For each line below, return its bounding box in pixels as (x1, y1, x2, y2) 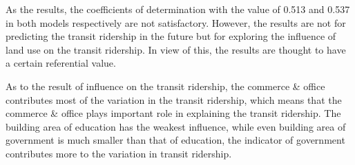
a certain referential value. (6, 56, 116, 70)
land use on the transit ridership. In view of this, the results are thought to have (6, 42, 346, 56)
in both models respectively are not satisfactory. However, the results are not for (6, 15, 346, 30)
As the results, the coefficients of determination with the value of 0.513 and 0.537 (6, 2, 350, 16)
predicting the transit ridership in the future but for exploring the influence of (6, 29, 336, 43)
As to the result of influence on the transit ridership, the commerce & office (6, 78, 325, 93)
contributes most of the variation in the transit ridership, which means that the (6, 92, 342, 107)
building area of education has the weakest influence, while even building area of (6, 119, 346, 133)
